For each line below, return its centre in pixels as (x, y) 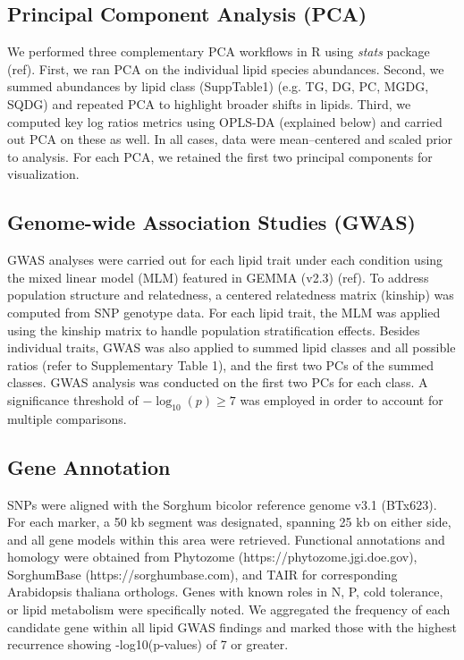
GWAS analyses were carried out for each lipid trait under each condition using (225, 260)
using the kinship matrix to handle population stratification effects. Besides (214, 330)
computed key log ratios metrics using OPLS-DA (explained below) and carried (225, 121)
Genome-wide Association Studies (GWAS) (212, 222)
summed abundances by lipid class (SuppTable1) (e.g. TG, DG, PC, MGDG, (218, 86)
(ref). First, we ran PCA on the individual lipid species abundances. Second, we (226, 68)
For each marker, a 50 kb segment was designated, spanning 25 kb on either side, (229, 522)
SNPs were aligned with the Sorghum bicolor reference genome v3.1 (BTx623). (222, 504)
